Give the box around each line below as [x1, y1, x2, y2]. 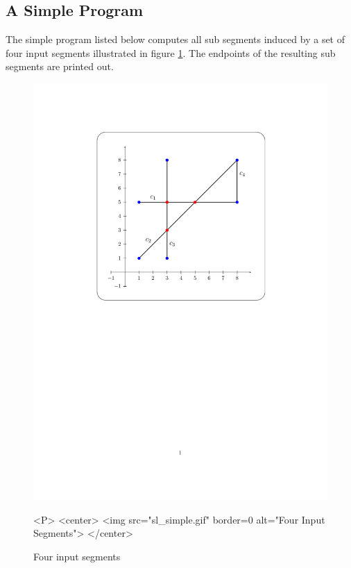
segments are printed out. [6, 59, 114, 74]
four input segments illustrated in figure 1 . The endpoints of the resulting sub [6, 45, 336, 60]
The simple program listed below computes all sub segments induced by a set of [6, 32, 345, 47]
